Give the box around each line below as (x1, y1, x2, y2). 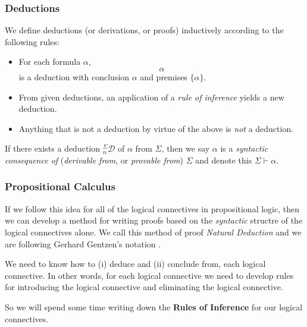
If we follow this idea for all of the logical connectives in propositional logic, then (5, 202, 299, 215)
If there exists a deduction (5, 142, 101, 155)
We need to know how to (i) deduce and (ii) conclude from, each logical (5, 257, 266, 270)
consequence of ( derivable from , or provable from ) (5, 153, 184, 166)
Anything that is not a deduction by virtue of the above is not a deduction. (18, 122, 294, 134)
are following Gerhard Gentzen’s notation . (5, 237, 161, 250)
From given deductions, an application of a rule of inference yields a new (18, 90, 284, 103)
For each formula (18, 55, 81, 68)
